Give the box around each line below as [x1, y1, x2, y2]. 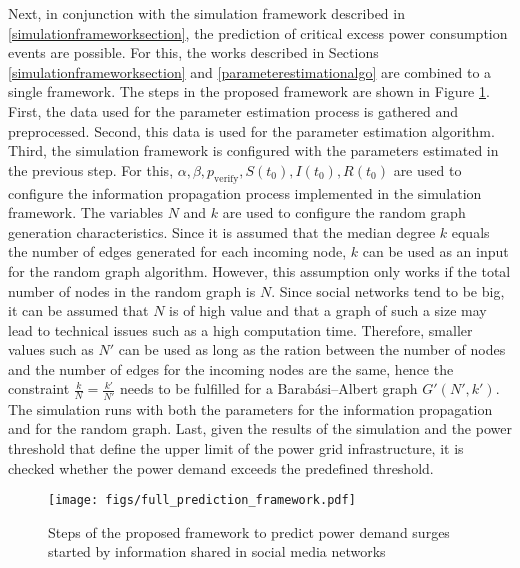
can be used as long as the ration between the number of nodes [118, 339, 506, 360]
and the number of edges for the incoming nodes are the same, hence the [8, 358, 454, 379]
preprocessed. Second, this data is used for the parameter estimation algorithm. [8, 120, 495, 141]
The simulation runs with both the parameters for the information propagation [8, 398, 493, 419]
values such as [8, 339, 94, 360]
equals [451, 221, 490, 242]
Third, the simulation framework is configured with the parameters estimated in [8, 140, 499, 161]
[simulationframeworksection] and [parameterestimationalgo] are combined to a [8, 61, 492, 82]
